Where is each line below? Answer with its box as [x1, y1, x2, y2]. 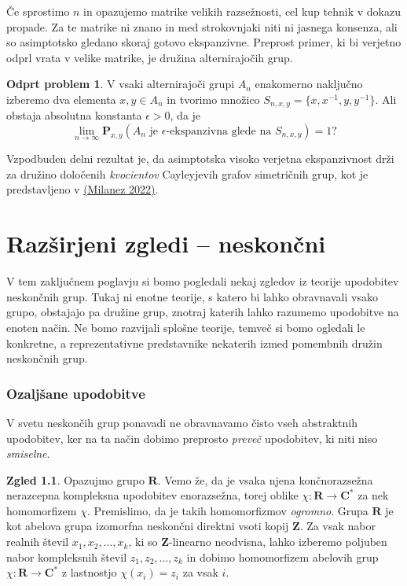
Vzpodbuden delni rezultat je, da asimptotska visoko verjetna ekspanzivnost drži [6, 150, 394, 167]
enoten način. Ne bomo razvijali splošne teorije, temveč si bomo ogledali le [6, 319, 365, 335]
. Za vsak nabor [299, 518, 376, 534]
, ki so [128, 533, 158, 550]
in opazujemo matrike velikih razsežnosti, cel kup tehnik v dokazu [83, 3, 401, 19]
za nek [357, 487, 389, 503]
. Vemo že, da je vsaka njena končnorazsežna [157, 471, 373, 488]
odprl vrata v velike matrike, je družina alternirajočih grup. [6, 49, 293, 65]
